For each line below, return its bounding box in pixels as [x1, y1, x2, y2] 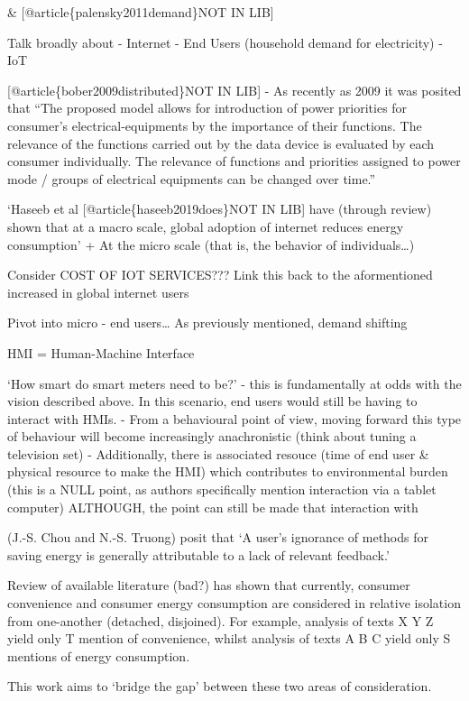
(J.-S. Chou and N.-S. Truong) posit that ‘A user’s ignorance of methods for [7, 528, 428, 547]
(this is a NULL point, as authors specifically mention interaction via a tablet [7, 480, 437, 499]
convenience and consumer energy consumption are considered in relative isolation [7, 594, 461, 613]
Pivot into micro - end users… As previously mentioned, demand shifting [7, 313, 408, 332]
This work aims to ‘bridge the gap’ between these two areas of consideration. [7, 677, 432, 696]
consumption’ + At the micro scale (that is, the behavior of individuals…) [7, 235, 415, 254]
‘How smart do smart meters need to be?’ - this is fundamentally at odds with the [7, 374, 462, 392]
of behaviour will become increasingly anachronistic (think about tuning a [7, 427, 417, 446]
